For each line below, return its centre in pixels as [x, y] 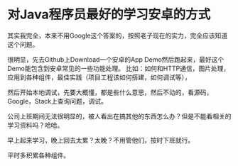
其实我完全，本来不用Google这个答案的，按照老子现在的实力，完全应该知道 [118, 35]
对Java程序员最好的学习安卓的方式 [109, 15]
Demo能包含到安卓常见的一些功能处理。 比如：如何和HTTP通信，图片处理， [119, 68]
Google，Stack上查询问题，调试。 [58, 101]
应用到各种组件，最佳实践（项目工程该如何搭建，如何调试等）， [99, 77]
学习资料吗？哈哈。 [36, 125]
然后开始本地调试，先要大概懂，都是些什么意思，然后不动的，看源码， [110, 92]
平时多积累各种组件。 [38, 155]
